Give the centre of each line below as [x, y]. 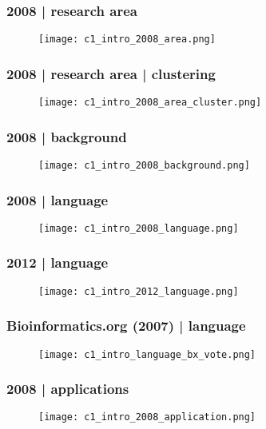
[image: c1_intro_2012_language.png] [139, 291]
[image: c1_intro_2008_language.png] [139, 228]
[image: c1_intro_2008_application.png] [147, 417]
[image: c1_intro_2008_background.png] [144, 165]
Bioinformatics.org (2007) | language [126, 326]
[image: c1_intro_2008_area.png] [127, 40]
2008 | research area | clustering [111, 73]
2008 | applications [68, 389]
